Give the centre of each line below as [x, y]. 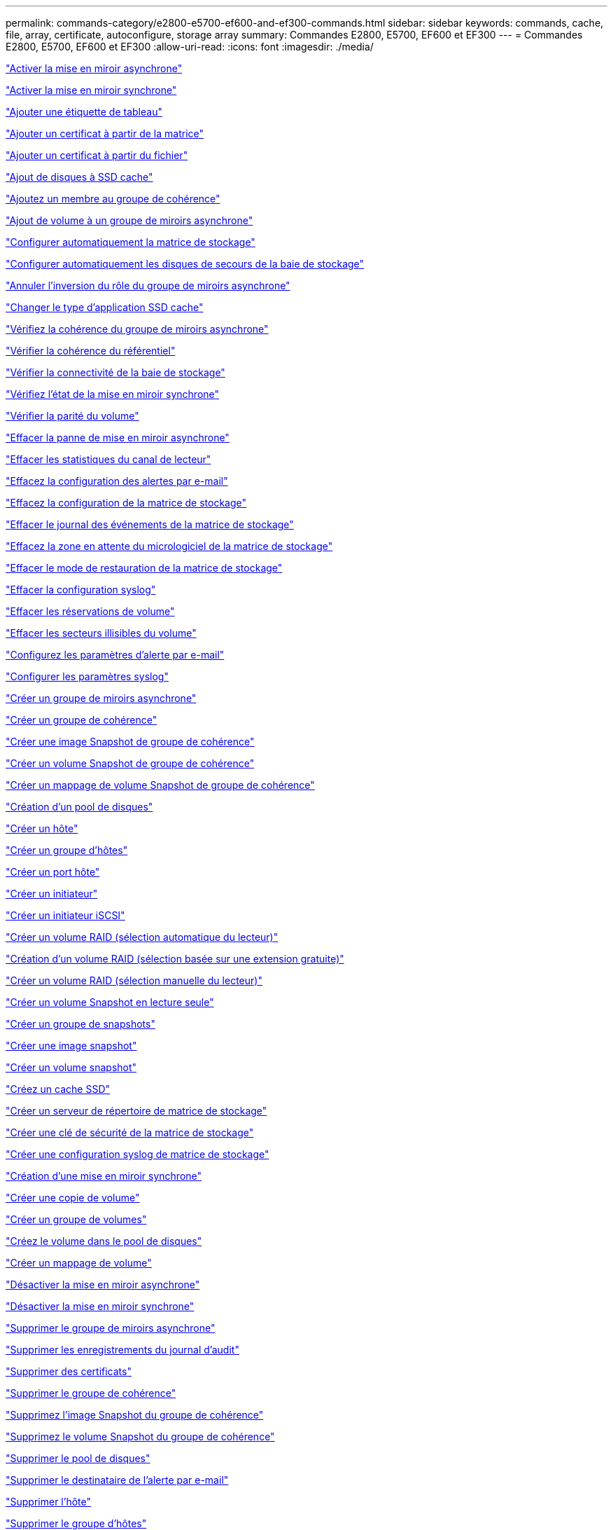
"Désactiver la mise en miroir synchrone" [100, 1306]
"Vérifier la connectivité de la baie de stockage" [115, 372]
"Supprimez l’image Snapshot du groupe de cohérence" [135, 1415]
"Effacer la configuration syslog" [81, 590]
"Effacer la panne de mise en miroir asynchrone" [118, 437]
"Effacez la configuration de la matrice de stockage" [126, 503]
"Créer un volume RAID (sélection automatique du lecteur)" [142, 937]
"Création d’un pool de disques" [79, 807]
